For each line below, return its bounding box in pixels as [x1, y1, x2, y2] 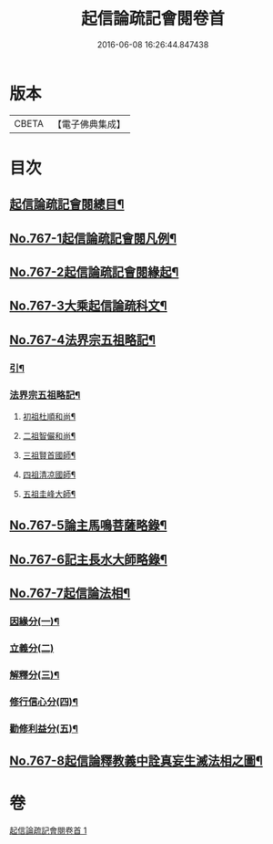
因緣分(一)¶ [9, 615, 60, 628]
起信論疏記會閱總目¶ [9, 197, 125, 213]
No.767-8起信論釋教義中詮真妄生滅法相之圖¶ [9, 754, 264, 769]
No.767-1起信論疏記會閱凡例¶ [9, 230, 177, 246]
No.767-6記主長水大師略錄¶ [9, 551, 168, 567]
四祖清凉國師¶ [22, 469, 76, 480]
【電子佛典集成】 [52, 118, 126, 130]
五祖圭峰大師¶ [22, 489, 76, 500]
